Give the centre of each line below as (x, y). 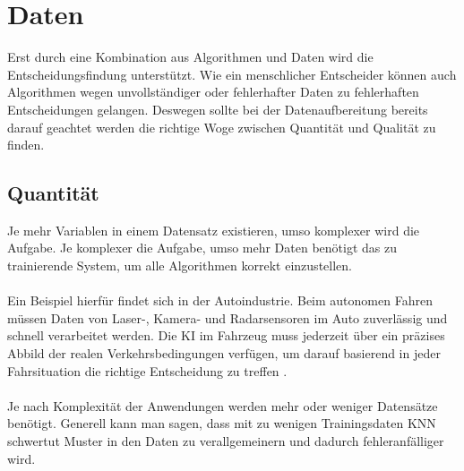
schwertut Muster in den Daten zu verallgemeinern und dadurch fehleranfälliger (226, 441)
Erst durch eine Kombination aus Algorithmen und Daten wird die (190, 57)
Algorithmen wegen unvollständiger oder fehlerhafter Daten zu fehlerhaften (213, 92)
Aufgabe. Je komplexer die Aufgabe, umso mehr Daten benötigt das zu (202, 248)
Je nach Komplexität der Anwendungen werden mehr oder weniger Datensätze (223, 405)
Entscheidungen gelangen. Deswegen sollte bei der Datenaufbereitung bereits (218, 109)
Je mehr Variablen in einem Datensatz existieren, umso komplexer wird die (214, 230)
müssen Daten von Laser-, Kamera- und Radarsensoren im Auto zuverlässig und (228, 317)
